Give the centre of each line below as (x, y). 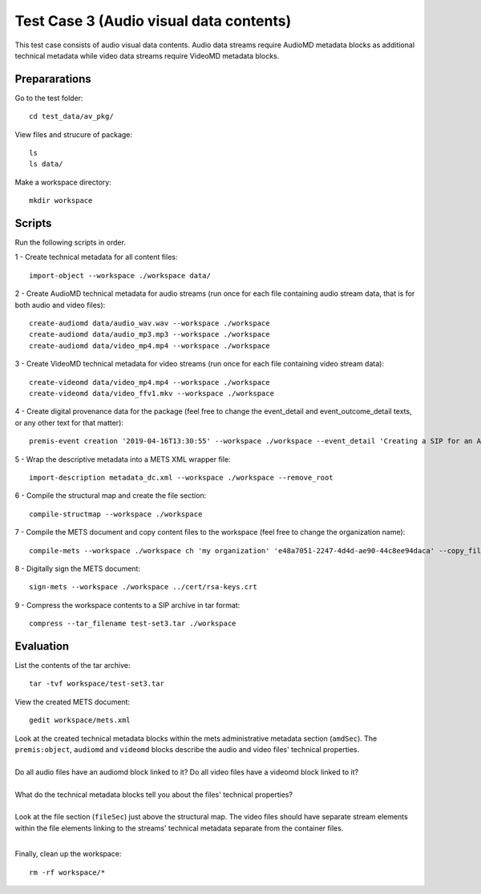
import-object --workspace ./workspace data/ (120, 275)
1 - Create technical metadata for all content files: (96, 257)
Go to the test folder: (49, 98)
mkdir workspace (61, 201)
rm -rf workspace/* (67, 872)
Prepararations (53, 79)
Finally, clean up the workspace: (68, 854)
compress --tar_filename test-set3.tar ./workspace (133, 624)
